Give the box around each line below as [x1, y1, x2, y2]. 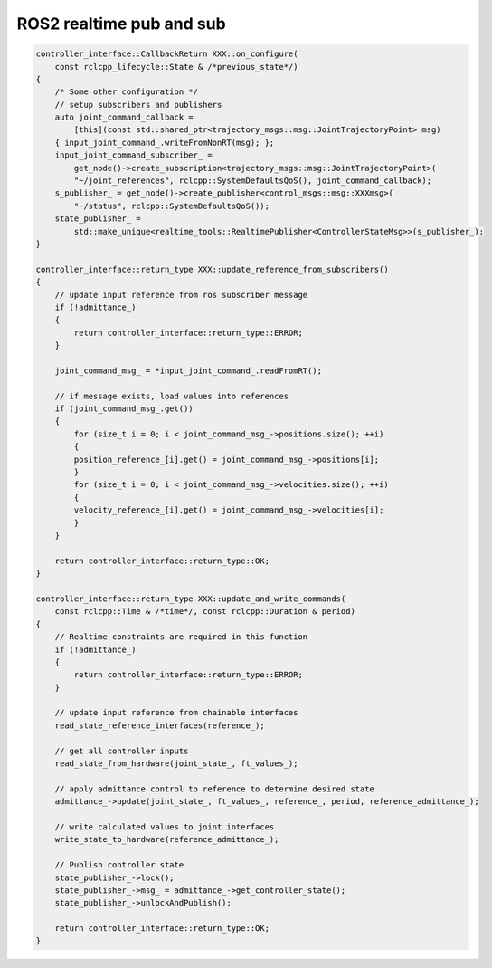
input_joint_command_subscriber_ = [54, 150, 213, 160]
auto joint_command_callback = [54, 112, 194, 122]
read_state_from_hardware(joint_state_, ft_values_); [54, 759, 298, 769]
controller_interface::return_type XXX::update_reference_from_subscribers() [35, 264, 389, 274]
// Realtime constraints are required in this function [54, 632, 308, 642]
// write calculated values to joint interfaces [54, 821, 275, 832]
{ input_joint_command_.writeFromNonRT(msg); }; [54, 137, 275, 148]
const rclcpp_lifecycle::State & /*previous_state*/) [54, 62, 298, 72]
